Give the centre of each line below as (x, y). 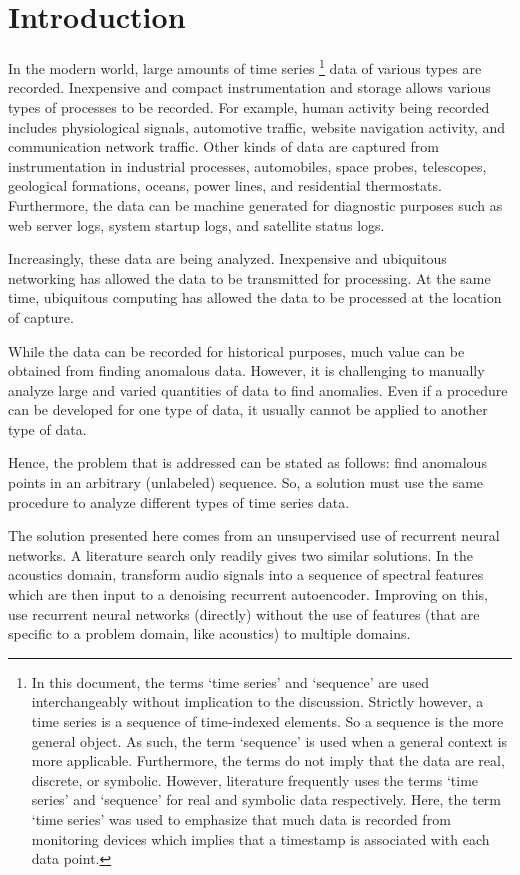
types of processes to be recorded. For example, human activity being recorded (249, 106)
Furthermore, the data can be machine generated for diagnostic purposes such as (255, 204)
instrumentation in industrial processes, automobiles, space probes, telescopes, (247, 165)
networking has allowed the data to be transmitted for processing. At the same (249, 277)
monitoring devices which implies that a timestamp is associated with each (260, 838)
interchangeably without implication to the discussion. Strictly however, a (257, 701)
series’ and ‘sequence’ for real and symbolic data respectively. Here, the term (266, 799)
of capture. (41, 316)
